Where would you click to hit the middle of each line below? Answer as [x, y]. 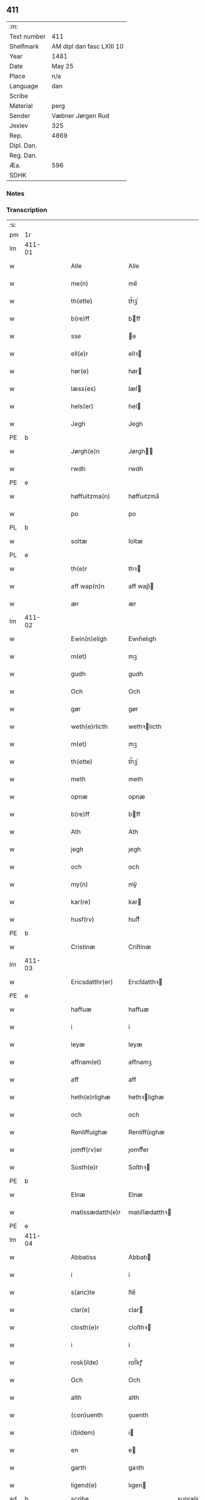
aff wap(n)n [88, 586]
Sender [20, 115]
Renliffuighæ [89, 1132]
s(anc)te [83, 1293]
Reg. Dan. [23, 155]
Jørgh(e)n [85, 451]
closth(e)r [85, 1327]
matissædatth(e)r [96, 1212]
